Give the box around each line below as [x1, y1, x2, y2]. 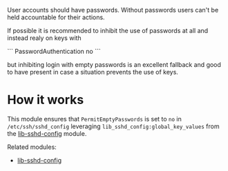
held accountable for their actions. [7, 13, 105, 21]
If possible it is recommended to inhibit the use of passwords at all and [7, 27, 209, 34]
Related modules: [7, 143, 57, 151]
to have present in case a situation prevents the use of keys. [7, 68, 178, 76]
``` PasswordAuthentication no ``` [7, 48, 102, 55]
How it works [7, 92, 84, 108]
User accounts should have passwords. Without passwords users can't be [7, 6, 219, 14]
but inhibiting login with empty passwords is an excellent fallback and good [7, 61, 221, 68]
